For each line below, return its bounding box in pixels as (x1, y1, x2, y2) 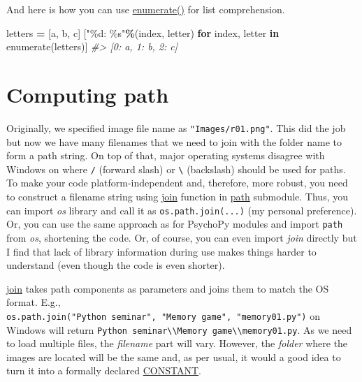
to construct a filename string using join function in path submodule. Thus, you (6, 189, 348, 203)
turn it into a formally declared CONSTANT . (6, 363, 201, 378)
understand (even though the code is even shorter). (6, 258, 225, 272)
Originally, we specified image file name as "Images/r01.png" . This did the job (6, 120, 346, 135)
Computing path (6, 80, 169, 108)
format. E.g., (6, 295, 61, 309)
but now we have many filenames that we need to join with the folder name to (6, 134, 342, 149)
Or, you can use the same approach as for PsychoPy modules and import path (6, 216, 343, 231)
